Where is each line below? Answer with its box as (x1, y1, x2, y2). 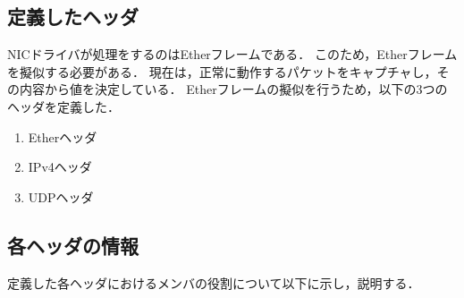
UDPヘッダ (28, 187, 94, 206)
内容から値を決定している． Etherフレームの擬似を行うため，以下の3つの (19, 80, 448, 98)
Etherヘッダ (28, 127, 97, 146)
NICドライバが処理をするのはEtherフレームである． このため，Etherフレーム (7, 45, 458, 64)
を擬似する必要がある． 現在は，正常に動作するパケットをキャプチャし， (7, 62, 437, 81)
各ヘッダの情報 (7, 231, 139, 259)
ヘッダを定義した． (7, 97, 120, 115)
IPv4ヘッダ (28, 158, 92, 176)
